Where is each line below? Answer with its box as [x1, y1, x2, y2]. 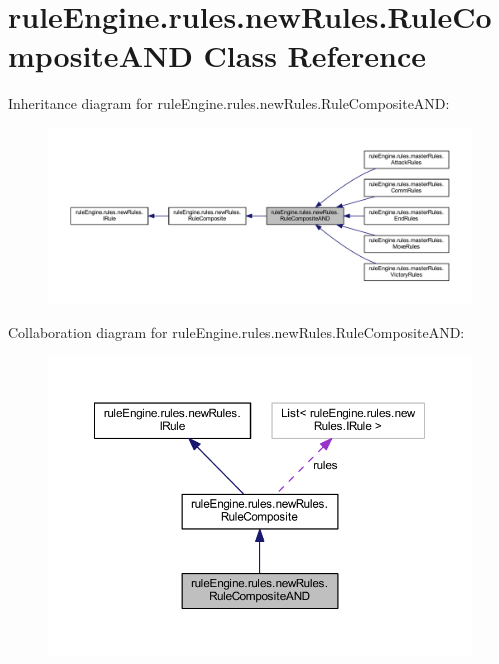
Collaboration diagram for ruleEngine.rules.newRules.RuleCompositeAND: [8, 321, 465, 342]
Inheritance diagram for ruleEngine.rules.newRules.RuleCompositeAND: [8, 93, 450, 114]
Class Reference [203, 35, 427, 76]
